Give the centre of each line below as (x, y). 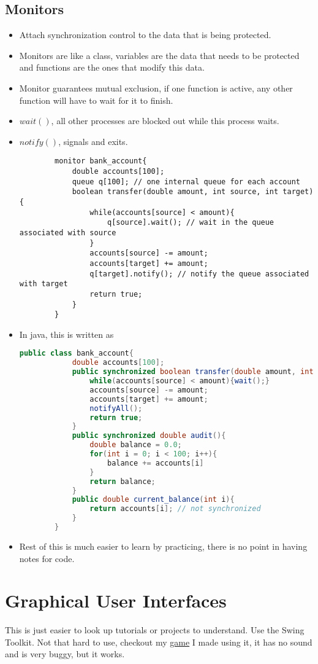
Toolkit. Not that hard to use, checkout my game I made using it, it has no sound (159, 642)
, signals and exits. (93, 141)
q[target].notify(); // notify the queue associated (199, 274)
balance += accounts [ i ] (155, 463)
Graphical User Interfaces (116, 600)
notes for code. (47, 558)
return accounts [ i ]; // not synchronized (175, 509)
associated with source (68, 232)
